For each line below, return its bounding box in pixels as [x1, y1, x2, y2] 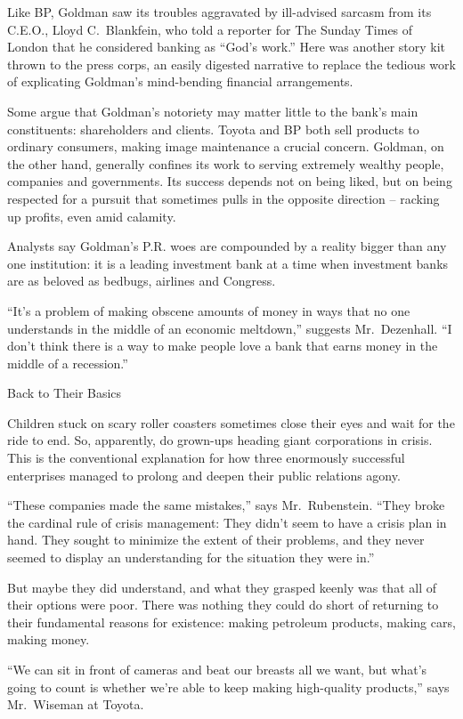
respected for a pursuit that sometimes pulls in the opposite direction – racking [7, 189, 440, 207]
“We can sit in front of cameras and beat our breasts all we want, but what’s [7, 660, 427, 678]
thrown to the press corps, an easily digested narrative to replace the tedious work [7, 54, 456, 73]
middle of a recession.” [7, 353, 128, 372]
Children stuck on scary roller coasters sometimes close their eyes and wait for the [7, 413, 455, 432]
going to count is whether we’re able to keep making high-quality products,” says [7, 677, 450, 696]
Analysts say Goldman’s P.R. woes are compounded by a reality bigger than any [7, 237, 447, 255]
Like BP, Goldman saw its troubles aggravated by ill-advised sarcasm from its [7, 3, 432, 20]
